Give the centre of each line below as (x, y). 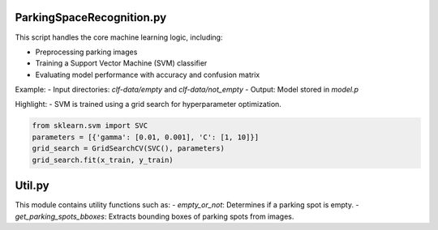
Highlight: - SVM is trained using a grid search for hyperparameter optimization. (148, 104)
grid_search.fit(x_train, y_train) (103, 160)
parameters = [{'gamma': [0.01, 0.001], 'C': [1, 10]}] (146, 137)
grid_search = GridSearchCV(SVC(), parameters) (128, 149)
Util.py (32, 186)
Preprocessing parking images (86, 52)
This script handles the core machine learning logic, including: (119, 37)
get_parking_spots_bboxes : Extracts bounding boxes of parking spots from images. (155, 216)
